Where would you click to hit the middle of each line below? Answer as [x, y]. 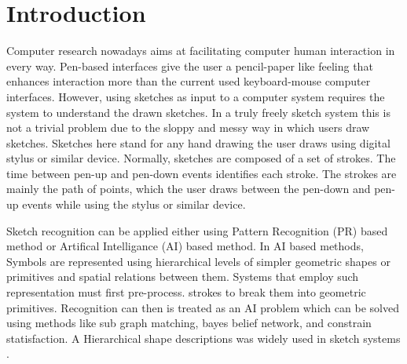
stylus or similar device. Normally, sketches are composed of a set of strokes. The [201, 158]
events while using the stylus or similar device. [134, 204]
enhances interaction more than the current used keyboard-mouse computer [189, 81]
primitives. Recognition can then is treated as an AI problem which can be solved [203, 307]
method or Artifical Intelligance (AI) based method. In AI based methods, [185, 246]
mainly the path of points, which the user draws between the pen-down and [189, 189]
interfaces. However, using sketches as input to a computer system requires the [196, 96]
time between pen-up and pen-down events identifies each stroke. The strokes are [202, 173]
